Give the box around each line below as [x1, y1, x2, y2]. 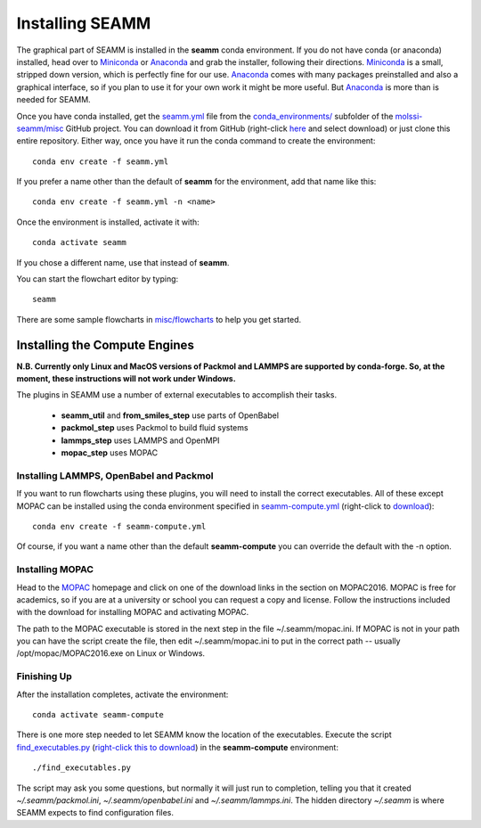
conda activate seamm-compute [32, 709, 165, 719]
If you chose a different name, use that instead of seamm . [16, 257, 230, 267]
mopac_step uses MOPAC [61, 447, 159, 458]
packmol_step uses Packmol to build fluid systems [61, 422, 249, 433]
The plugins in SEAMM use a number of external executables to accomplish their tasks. [16, 389, 338, 400]
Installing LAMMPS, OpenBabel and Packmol [16, 469, 214, 481]
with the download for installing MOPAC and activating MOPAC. [16, 607, 249, 618]
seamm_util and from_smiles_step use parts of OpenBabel [61, 410, 280, 421]
